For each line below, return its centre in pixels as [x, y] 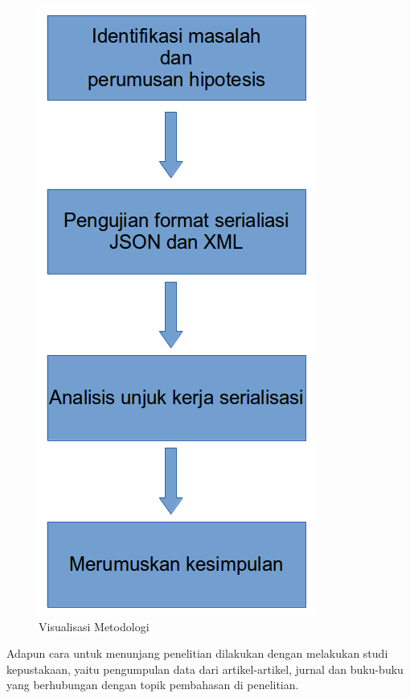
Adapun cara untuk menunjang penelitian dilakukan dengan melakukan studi [197, 653]
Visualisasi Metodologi [94, 626]
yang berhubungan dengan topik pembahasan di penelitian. [153, 685]
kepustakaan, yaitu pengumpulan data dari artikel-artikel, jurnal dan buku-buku [205, 669]
